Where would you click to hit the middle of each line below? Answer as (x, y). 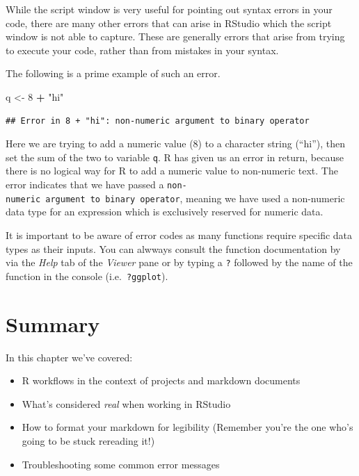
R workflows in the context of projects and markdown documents (161, 380)
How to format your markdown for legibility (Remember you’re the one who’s (188, 427)
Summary (53, 323)
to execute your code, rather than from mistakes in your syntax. (142, 50)
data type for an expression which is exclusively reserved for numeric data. (165, 212)
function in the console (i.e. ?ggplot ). (87, 276)
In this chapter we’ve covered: (69, 357)
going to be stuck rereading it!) (88, 440)
